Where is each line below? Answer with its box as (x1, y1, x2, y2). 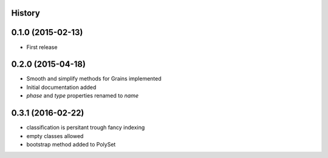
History (11, 8, 41, 18)
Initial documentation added (26, 84, 97, 91)
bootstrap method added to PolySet (26, 140, 116, 148)
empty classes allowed (26, 132, 84, 139)
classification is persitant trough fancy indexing (26, 124, 145, 131)
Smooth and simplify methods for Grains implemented (26, 75, 162, 82)
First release (26, 43, 58, 51)
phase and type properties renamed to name (26, 92, 139, 99)
